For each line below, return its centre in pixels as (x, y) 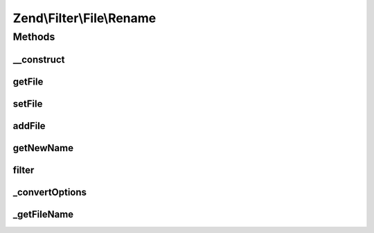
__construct (39, 59)
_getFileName (43, 214)
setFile (28, 104)
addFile (29, 126)
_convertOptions (50, 192)
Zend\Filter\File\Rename (84, 18)
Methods (34, 37)
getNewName (43, 148)
